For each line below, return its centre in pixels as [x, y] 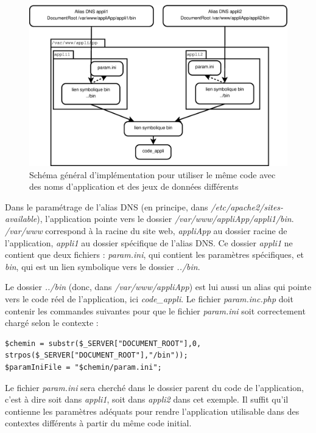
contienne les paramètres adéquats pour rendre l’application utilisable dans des [152, 411]
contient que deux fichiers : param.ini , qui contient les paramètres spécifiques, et [155, 255]
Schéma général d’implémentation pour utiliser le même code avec [153, 174]
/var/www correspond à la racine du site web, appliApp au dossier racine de [146, 230]
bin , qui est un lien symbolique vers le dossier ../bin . [103, 266]
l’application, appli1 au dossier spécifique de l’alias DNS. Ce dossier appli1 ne [149, 242]
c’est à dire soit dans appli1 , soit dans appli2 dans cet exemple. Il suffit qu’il [147, 399]
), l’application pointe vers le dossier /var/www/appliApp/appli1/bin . [165, 219]
